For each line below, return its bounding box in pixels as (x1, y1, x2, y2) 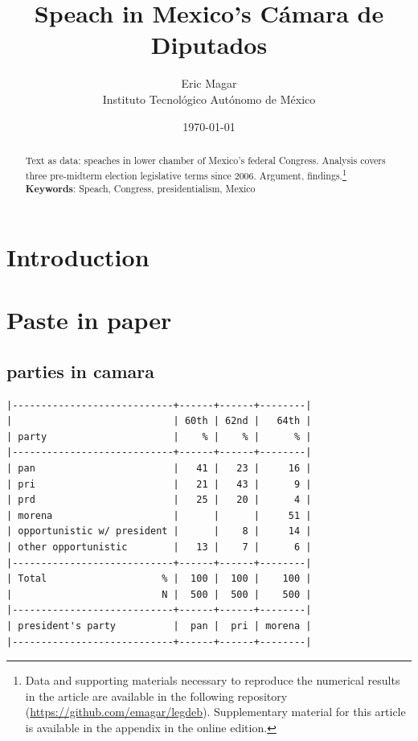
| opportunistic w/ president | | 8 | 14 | (6, 525, 312, 537)
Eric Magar (181, 75, 237, 92)
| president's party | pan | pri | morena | (6, 620, 312, 632)
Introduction (6, 240, 150, 273)
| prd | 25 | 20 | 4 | (6, 494, 312, 506)
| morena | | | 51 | (6, 509, 312, 521)
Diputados (150, 28, 268, 61)
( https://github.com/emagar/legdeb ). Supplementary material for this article (25, 703, 406, 720)
